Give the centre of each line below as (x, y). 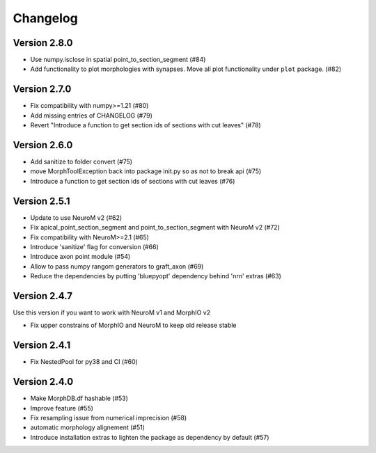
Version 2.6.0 (43, 145)
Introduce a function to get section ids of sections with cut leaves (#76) (133, 181)
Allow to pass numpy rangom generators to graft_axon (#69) (117, 266)
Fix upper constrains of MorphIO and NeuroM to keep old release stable (133, 325)
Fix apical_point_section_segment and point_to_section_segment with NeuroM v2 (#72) (155, 228)
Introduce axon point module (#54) (80, 257)
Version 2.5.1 (41, 201)
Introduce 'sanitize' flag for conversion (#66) (95, 246)
